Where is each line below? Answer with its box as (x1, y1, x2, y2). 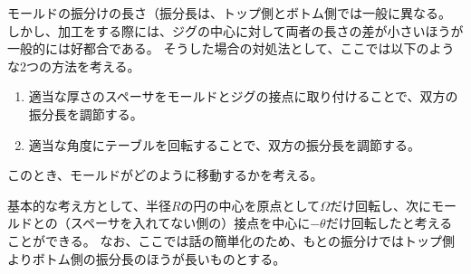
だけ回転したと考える (325, 213, 453, 232)
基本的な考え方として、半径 (7, 195, 171, 214)
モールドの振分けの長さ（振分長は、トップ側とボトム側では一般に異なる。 (7, 4, 451, 22)
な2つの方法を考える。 (7, 56, 140, 75)
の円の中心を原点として (180, 195, 321, 214)
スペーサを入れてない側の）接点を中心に (70, 213, 311, 232)
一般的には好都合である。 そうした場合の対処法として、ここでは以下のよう (7, 39, 455, 58)
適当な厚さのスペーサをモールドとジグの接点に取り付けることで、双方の (28, 87, 458, 106)
